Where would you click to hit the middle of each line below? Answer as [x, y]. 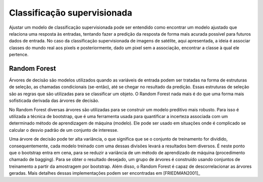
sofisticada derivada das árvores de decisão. [54, 101]
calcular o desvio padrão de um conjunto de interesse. [64, 130]
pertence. [19, 55]
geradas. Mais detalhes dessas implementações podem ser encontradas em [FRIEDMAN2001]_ [105, 173]
